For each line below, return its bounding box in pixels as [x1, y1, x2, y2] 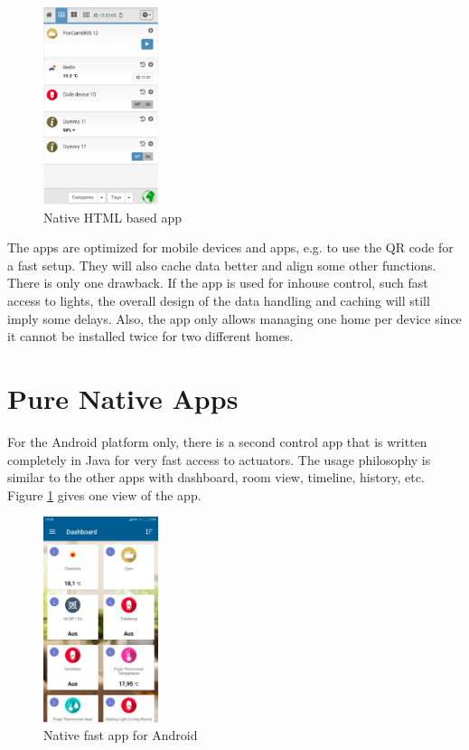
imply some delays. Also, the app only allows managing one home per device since [7, 309, 462, 328]
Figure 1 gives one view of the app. [7, 485, 202, 504]
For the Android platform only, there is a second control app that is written [7, 432, 427, 451]
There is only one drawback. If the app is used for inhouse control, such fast [7, 273, 428, 292]
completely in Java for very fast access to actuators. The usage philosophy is [7, 450, 431, 469]
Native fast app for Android [43, 726, 198, 745]
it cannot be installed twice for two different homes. [7, 327, 294, 346]
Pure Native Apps [7, 380, 239, 417]
